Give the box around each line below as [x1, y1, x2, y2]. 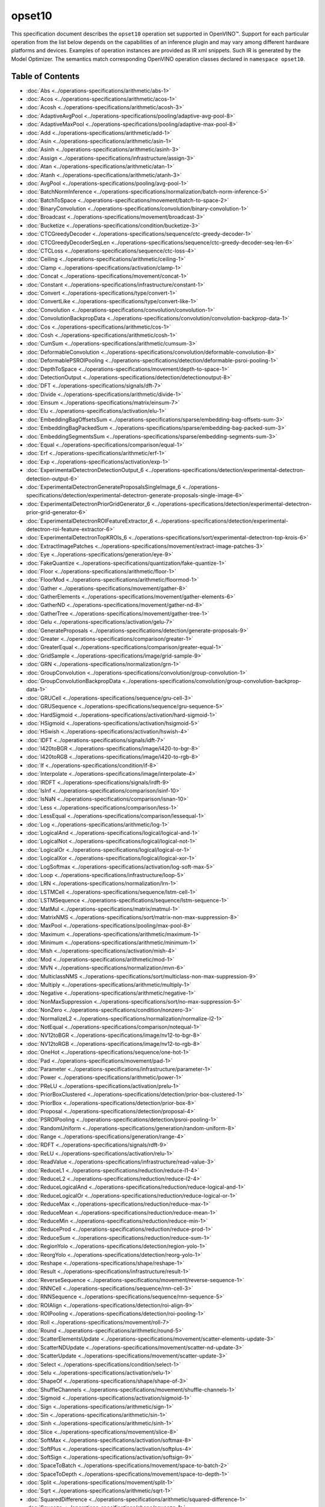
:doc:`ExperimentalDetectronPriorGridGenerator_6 [26, 500, 150, 508]
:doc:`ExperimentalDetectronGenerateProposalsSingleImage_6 [26, 483, 181, 491]
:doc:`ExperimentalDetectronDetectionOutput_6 [26, 467, 144, 474]
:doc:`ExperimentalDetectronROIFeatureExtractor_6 [26, 517, 153, 524]
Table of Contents [11, 71, 80, 81]
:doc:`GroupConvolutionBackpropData [26, 677, 122, 684]
